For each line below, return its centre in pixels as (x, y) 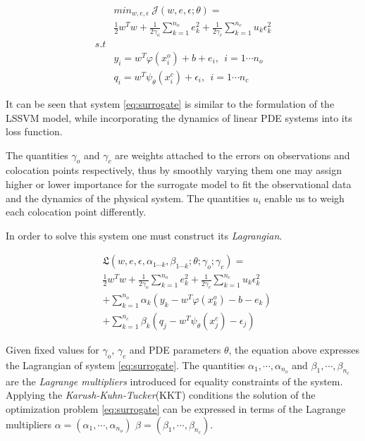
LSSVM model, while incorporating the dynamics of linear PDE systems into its (179, 117)
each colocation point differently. (76, 212)
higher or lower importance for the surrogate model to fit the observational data (179, 184)
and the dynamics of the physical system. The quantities (128, 198)
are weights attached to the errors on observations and (233, 155)
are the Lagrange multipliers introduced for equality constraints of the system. (174, 381)
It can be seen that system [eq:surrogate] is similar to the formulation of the (170, 103)
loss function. (34, 131)
